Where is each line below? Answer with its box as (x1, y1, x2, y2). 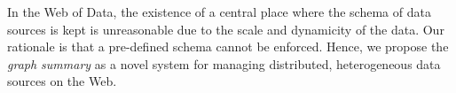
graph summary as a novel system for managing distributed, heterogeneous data (7, 54, 441, 73)
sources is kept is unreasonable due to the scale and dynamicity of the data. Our (7, 19, 444, 38)
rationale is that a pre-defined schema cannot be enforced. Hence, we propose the (7, 37, 449, 56)
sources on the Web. (7, 72, 117, 90)
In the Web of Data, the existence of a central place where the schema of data (7, 3, 431, 20)
